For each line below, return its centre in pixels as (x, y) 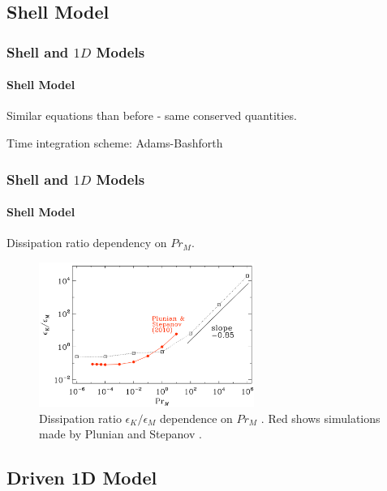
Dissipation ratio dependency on (87, 243)
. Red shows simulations (320, 418)
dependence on (196, 418)
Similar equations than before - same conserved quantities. (152, 115)
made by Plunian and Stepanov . (120, 434)
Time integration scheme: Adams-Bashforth (115, 143)
